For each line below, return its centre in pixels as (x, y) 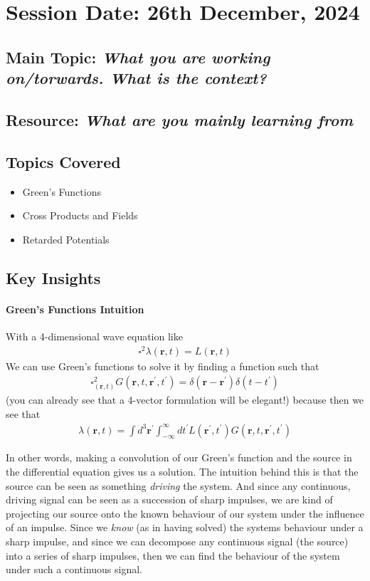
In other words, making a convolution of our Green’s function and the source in (179, 457)
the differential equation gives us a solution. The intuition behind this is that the (182, 471)
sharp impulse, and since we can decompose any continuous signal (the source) (177, 541)
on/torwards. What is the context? (136, 78)
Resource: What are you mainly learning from (180, 119)
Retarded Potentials (66, 239)
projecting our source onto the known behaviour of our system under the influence (185, 513)
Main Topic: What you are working (138, 57)
